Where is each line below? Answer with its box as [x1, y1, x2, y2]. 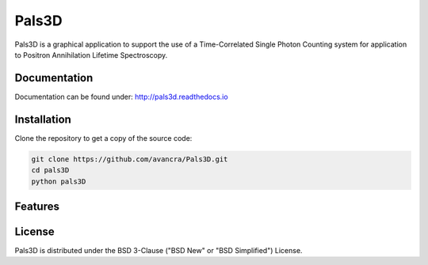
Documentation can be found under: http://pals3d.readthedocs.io [14, 92, 229, 101]
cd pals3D [31, 166, 70, 175]
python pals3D [31, 176, 86, 186]
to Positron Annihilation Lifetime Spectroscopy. [14, 50, 168, 59]
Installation [14, 112, 71, 126]
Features [14, 199, 59, 213]
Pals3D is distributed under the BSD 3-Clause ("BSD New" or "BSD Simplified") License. [14, 246, 303, 256]
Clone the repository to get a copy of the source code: [14, 133, 193, 142]
